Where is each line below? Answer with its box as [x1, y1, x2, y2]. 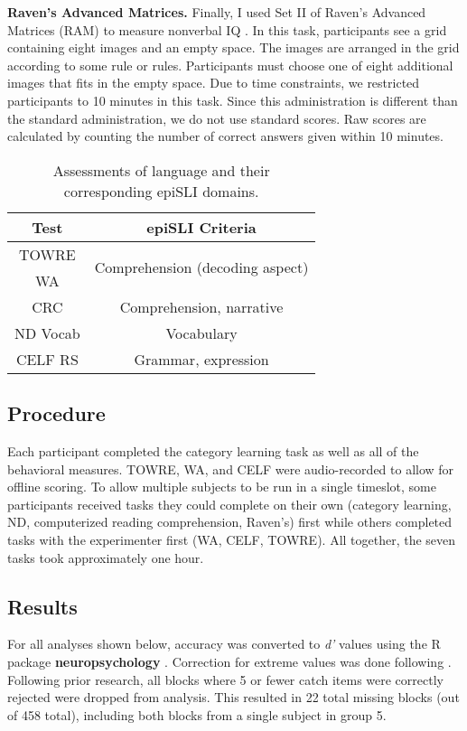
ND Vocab [14, 322, 80, 343]
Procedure [7, 399, 106, 427]
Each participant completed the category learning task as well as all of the [7, 441, 419, 460]
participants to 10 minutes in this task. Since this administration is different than [7, 90, 458, 109]
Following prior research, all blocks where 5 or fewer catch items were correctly [7, 670, 444, 689]
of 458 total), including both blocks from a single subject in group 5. [7, 705, 387, 724]
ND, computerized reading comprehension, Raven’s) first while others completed [7, 512, 453, 531]
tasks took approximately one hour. [7, 548, 204, 567]
